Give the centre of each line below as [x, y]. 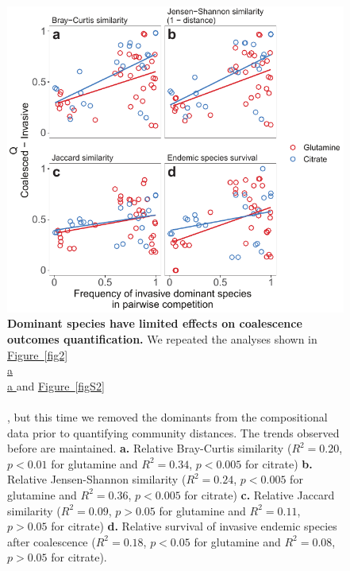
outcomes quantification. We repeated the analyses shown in [162, 338]
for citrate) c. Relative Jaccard [260, 494]
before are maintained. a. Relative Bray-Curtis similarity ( [150, 448]
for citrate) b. [279, 463]
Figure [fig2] [38, 354]
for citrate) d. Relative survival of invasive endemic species [194, 526]
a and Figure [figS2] [56, 385]
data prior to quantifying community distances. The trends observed [173, 432]
